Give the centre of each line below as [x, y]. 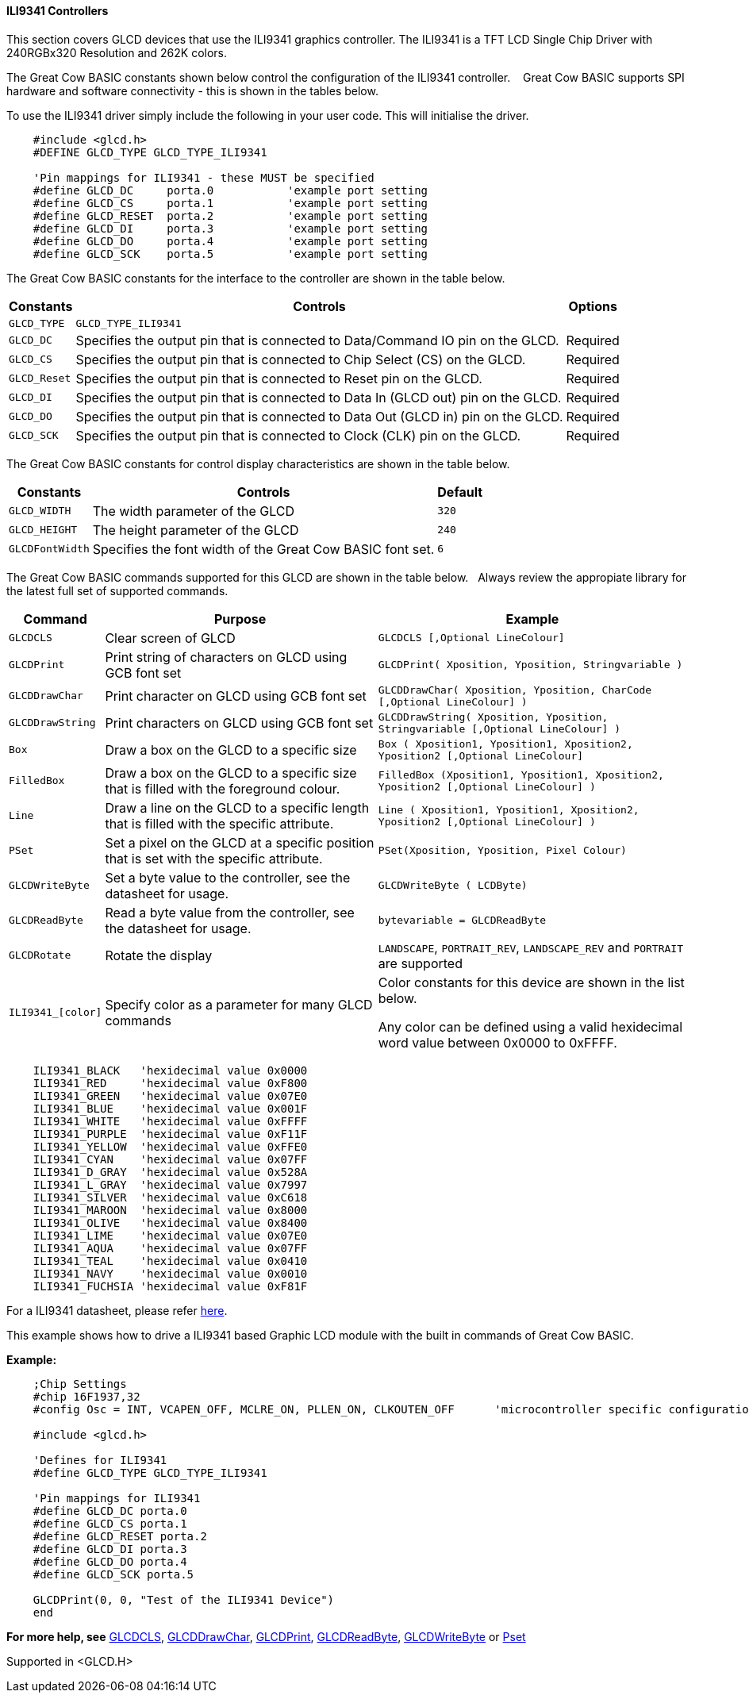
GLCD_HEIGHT [43, 530]
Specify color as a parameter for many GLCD [239, 1004]
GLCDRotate [40, 955]
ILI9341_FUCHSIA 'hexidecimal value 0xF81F [170, 1286]
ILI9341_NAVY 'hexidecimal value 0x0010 [170, 1273]
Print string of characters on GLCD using [226, 657]
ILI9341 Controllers [58, 11]
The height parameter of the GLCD [196, 530]
